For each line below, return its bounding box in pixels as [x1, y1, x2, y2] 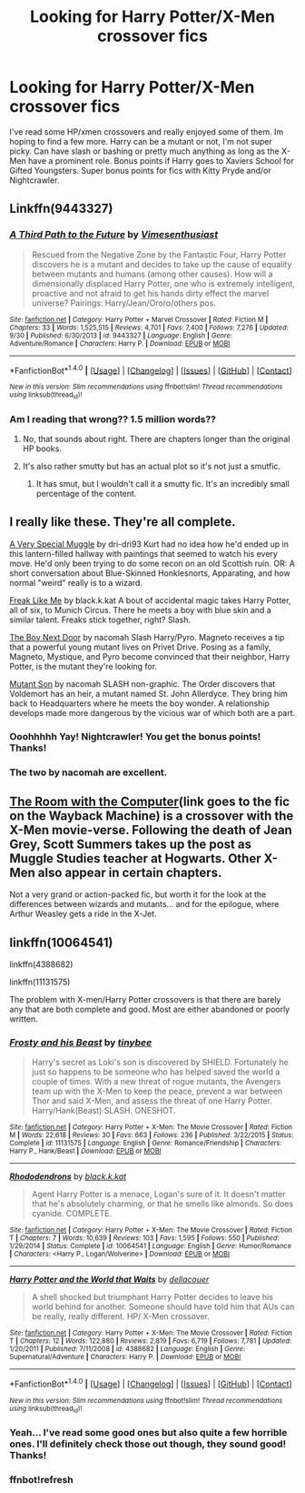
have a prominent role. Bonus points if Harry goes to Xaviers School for [28, 155, 295, 166]
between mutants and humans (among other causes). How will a [31, 268, 273, 279]
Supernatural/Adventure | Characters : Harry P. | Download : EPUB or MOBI [9, 1353, 241, 1362]
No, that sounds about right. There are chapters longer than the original [22, 433, 290, 444]
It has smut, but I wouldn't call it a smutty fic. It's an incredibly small [35, 478, 290, 489]
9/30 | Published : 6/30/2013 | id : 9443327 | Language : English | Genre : [9, 330, 233, 340]
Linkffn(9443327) [9, 201, 113, 217]
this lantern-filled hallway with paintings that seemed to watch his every [9, 548, 279, 559]
